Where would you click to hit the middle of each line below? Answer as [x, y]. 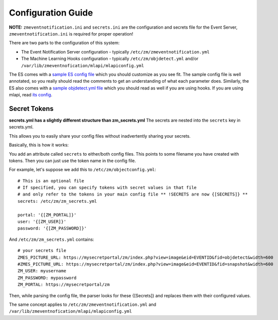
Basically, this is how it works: [39, 145]
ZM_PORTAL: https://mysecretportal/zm [64, 285]
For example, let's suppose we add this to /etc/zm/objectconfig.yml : [82, 170]
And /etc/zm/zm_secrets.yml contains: [52, 239]
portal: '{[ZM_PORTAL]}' [47, 215]
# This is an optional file [51, 181]
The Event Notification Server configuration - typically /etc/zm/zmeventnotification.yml [115, 52]
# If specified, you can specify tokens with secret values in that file [107, 188]
